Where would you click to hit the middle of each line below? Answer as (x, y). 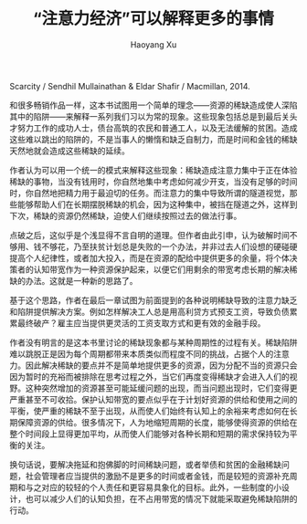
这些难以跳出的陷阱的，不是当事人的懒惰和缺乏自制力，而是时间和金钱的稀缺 (153, 139)
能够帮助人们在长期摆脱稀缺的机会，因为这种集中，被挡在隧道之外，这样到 (157, 204)
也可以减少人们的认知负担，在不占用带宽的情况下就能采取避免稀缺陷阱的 (161, 498)
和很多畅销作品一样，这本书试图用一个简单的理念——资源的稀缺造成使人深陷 (153, 105)
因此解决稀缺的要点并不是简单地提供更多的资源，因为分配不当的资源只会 (161, 365)
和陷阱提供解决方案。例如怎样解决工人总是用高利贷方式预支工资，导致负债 (149, 311)
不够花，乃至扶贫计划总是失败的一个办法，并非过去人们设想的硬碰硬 (169, 246)
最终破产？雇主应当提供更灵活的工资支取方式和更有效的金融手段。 (141, 323)
